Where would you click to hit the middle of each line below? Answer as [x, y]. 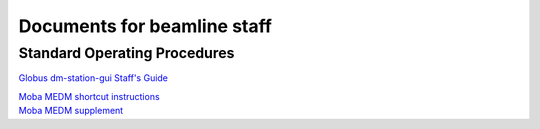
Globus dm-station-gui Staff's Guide [93, 78]
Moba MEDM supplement [71, 111]
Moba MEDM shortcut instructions [89, 96]
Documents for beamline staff [145, 26]
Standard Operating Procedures [126, 53]
